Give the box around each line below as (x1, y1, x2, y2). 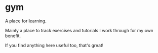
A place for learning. (5, 18, 47, 24)
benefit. (5, 33, 21, 39)
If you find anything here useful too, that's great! (5, 42, 104, 48)
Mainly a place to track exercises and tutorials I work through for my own (5, 27, 154, 33)
